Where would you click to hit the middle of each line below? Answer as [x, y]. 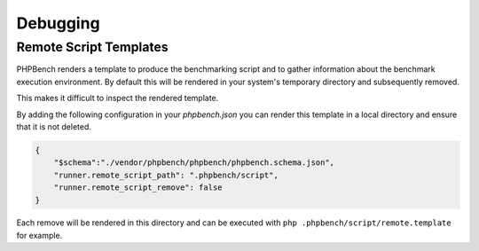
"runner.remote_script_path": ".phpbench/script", [166, 175]
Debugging [59, 23]
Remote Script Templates [92, 47]
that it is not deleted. [54, 126]
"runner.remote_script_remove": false [138, 188]
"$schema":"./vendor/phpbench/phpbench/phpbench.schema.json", [194, 163]
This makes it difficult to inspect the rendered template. [118, 98]
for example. [39, 235]
